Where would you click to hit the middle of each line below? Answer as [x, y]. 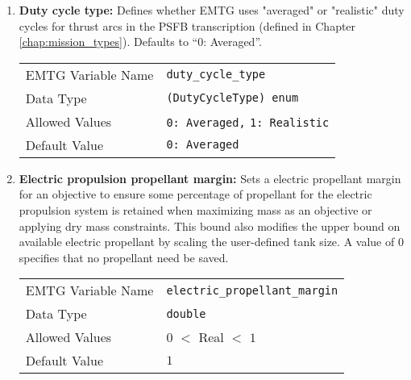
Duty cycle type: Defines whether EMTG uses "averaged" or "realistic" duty [212, 10]
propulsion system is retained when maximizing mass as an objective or [195, 209]
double [186, 313]
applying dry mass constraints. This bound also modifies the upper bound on [210, 225]
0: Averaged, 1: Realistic [248, 122]
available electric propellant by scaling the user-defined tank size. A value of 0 [211, 242]
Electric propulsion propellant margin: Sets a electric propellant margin [210, 178]
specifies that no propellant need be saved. [124, 257]
